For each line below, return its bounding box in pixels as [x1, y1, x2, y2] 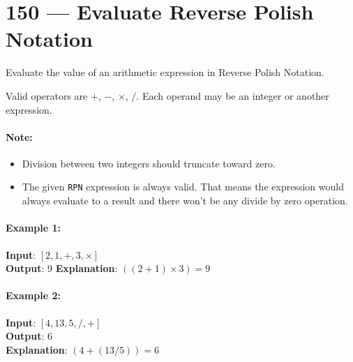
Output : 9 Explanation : [6, 261, 118, 276]
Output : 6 [6, 329, 53, 343]
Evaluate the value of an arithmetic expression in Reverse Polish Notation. [6, 65, 324, 80]
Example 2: [6, 288, 61, 303]
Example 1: [6, 220, 61, 235]
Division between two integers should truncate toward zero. [22, 156, 276, 170]
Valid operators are [6, 88, 88, 103]
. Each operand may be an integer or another [136, 88, 329, 103]
